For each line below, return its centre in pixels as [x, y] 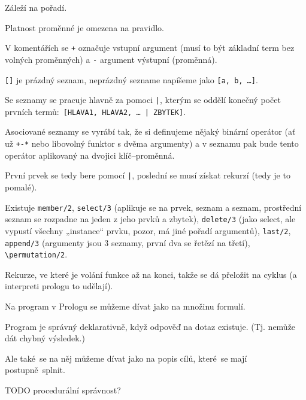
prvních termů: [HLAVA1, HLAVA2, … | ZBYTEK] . [96, 111]
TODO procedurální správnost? [63, 390]
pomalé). [21, 187]
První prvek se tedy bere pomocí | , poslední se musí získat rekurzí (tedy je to [148, 175]
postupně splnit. [35, 370]
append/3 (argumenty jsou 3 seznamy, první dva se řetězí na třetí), [128, 242]
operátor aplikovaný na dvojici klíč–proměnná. [90, 155]
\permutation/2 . [36, 254]
